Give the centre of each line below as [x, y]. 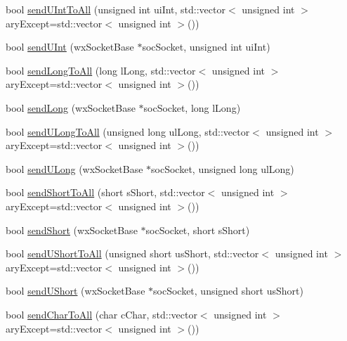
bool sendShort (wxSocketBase [72, 230]
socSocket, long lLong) [192, 107]
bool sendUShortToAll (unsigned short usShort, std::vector [132, 253]
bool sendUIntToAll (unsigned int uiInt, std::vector [116, 9]
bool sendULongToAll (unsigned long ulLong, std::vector [128, 131]
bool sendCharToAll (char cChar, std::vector [102, 314]
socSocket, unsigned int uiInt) [206, 47]
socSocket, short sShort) [198, 230]
